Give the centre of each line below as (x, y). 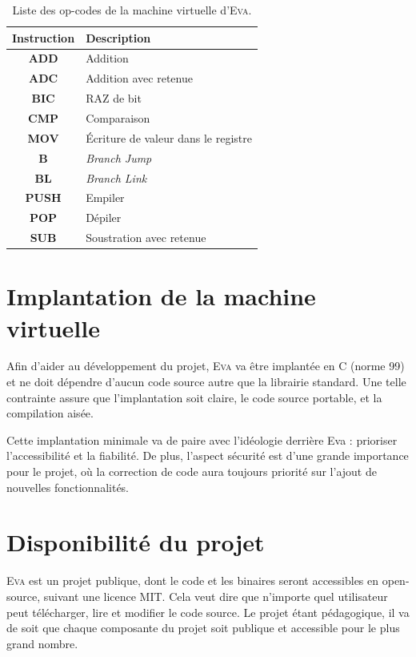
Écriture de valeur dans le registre (169, 137)
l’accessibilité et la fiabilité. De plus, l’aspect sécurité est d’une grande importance (208, 455)
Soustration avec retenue (146, 238)
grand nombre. (42, 643)
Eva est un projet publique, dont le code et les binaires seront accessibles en (193, 580)
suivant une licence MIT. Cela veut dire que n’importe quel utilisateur (216, 596)
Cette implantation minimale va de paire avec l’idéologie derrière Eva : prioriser (202, 439)
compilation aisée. (50, 413)
